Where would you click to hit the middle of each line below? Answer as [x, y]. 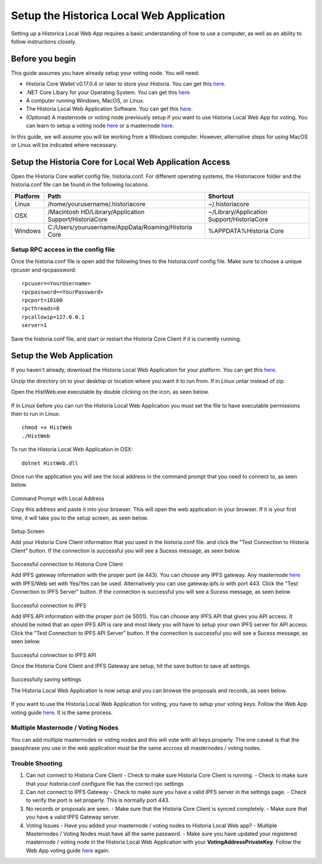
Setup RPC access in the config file [63, 249]
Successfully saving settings [46, 680]
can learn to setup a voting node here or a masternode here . [100, 126]
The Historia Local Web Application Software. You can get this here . [109, 109]
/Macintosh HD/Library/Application [96, 212]
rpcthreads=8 [41, 308]
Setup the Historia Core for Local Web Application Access [120, 162]
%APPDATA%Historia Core [246, 231]
